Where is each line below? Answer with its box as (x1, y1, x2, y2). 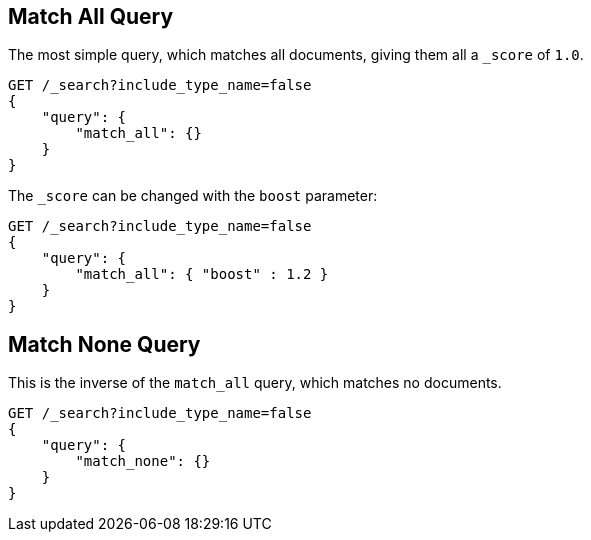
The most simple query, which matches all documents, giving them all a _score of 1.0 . (8, 46, 584, 64)
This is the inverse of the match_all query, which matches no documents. (8, 374, 502, 392)
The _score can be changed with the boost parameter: (8, 187, 378, 205)
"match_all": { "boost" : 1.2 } (75, 266, 329, 283)
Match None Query (8, 331, 201, 357)
